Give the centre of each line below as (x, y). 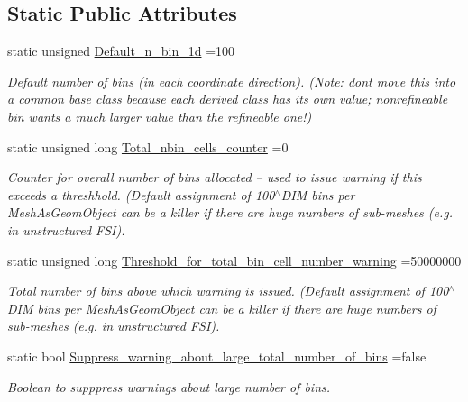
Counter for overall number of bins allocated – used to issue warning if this (215, 177)
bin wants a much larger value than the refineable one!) (160, 116)
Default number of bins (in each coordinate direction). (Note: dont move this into (232, 81)
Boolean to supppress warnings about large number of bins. (169, 386)
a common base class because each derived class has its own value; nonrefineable (228, 99)
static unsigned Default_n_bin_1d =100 (121, 51)
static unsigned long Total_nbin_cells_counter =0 (148, 146)
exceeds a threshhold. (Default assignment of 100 (141, 194)
